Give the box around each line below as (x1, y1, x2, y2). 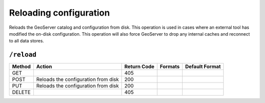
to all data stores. (9, 38, 44, 44)
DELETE (12, 89, 31, 96)
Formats (159, 63, 180, 70)
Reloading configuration (9, 7, 110, 18)
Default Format (185, 63, 221, 70)
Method (12, 63, 31, 70)
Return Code (124, 63, 155, 70)
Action (36, 63, 53, 70)
